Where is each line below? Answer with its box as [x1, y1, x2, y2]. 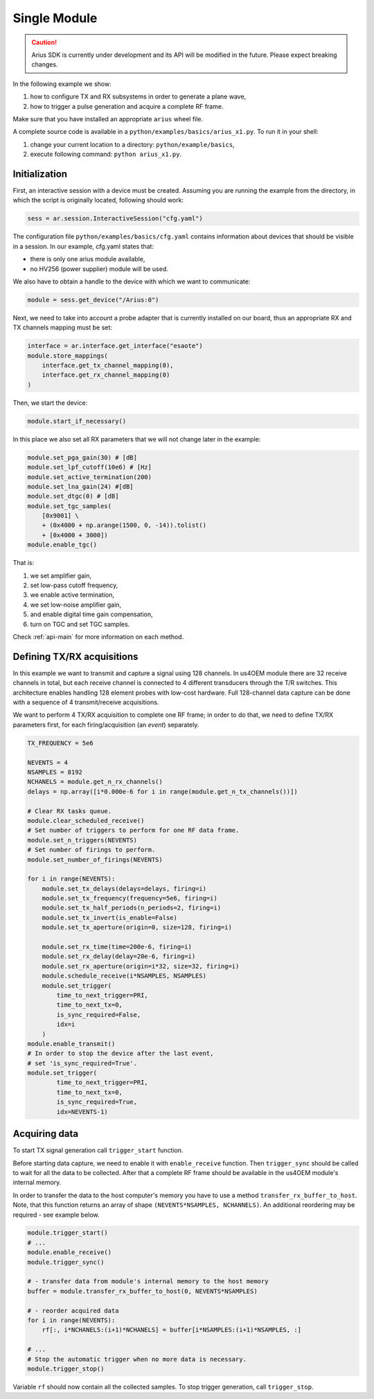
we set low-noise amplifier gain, [30, 600, 121, 609]
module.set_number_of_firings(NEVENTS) [27, 855, 163, 863]
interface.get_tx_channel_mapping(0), [42, 361, 174, 370]
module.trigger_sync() [27, 1258, 105, 1266]
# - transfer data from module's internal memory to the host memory [27, 1278, 269, 1285]
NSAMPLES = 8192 [27, 768, 83, 776]
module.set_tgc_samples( [27, 502, 112, 510]
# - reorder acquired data [27, 1307, 119, 1314]
